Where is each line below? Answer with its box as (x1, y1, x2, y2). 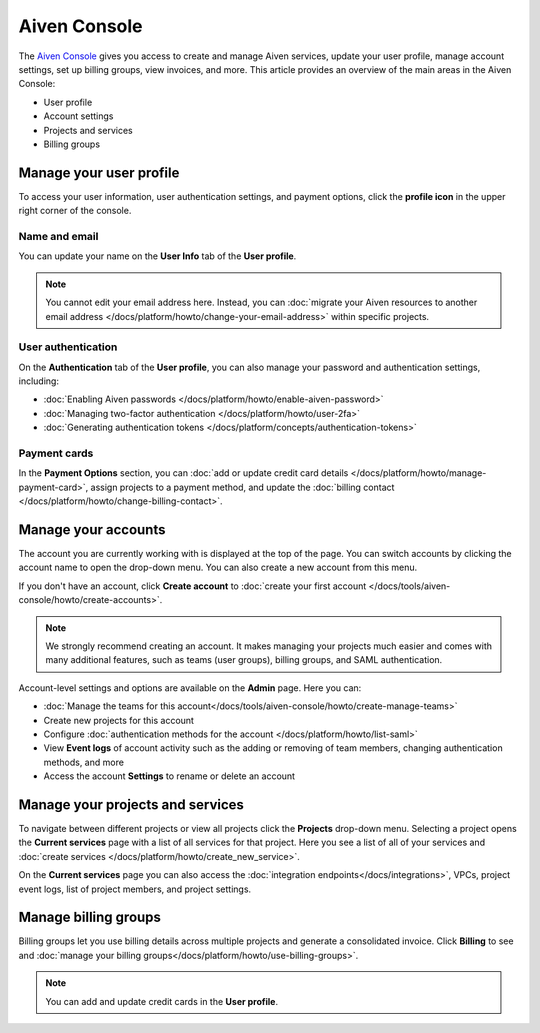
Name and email (18, 229, 99, 243)
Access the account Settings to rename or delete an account (43, 770, 295, 782)
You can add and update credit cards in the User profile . (45, 995, 279, 1007)
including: (18, 375, 60, 387)
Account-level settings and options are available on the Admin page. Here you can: (18, 681, 362, 694)
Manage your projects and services (18, 796, 245, 813)
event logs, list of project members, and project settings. (18, 883, 252, 895)
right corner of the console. (18, 205, 132, 217)
